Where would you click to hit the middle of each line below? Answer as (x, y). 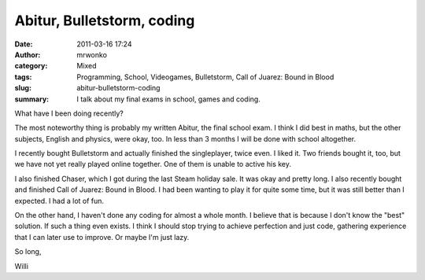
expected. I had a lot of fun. (59, 201)
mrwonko (92, 54)
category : (31, 66)
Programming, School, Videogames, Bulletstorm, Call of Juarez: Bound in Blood (205, 77)
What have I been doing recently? (69, 113)
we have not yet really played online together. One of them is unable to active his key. (153, 164)
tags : (23, 77)
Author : (28, 54)
